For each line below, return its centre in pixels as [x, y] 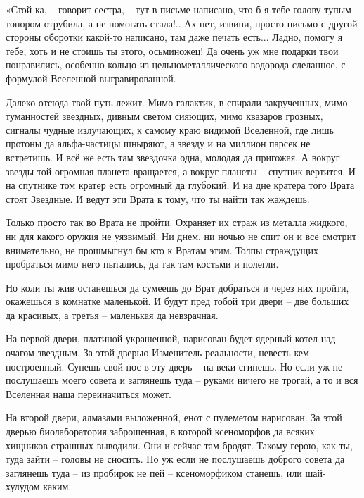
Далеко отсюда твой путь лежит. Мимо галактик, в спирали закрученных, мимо [177, 102]
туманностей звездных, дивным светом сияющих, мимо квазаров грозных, [164, 116]
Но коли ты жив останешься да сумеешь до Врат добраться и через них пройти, [177, 287]
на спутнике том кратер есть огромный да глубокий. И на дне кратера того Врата [180, 185]
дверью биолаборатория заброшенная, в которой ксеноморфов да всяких [160, 431]
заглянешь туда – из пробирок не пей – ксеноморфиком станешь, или [154, 472]
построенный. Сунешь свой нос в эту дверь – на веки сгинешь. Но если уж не [174, 366]
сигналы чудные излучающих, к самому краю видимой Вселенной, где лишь [170, 129]
